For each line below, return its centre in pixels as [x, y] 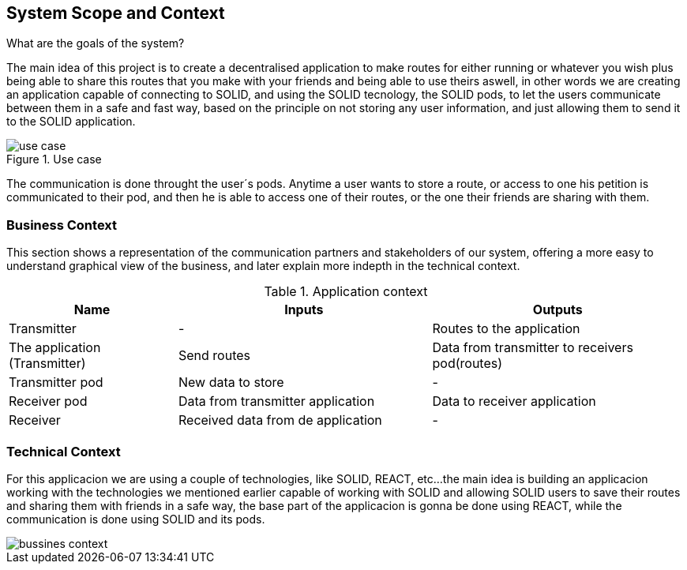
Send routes [215, 356]
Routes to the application [506, 329]
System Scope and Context [116, 13]
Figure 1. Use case [54, 159]
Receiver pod [48, 401]
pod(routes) [467, 364]
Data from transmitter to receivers [533, 348]
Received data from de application [280, 420]
